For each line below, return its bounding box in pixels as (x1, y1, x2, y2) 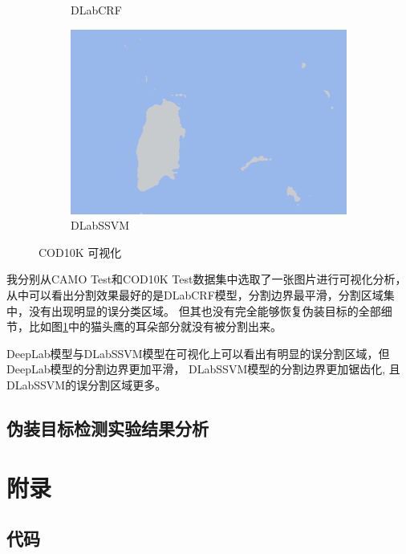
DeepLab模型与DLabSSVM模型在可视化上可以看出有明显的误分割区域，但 (6, 344, 390, 361)
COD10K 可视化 (39, 243, 122, 260)
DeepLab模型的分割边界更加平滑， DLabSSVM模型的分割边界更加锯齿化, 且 (6, 361, 400, 377)
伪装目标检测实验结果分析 (6, 416, 209, 441)
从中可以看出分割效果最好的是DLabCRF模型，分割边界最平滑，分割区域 (6, 287, 384, 303)
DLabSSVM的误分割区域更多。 (6, 377, 167, 393)
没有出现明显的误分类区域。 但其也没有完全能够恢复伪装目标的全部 (28, 302, 381, 319)
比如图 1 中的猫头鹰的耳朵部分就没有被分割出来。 (28, 318, 282, 335)
